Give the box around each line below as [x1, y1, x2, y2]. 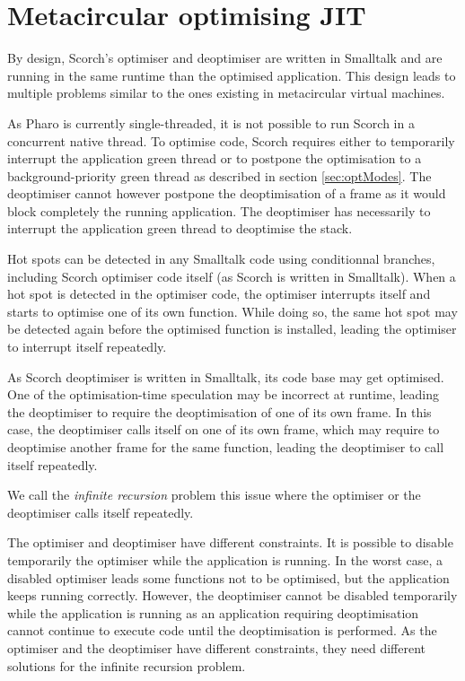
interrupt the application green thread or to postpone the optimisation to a [7, 149, 422, 168]
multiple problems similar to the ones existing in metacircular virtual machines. [7, 83, 445, 102]
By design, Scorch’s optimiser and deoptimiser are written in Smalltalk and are [7, 48, 443, 67]
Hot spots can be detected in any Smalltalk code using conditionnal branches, [7, 249, 435, 268]
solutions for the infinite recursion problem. [7, 656, 246, 675]
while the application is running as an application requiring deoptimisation [7, 603, 419, 622]
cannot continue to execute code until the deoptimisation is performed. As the [7, 621, 437, 640]
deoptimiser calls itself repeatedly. [7, 502, 194, 521]
